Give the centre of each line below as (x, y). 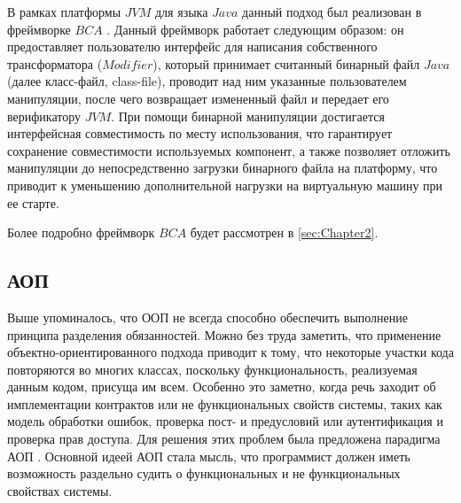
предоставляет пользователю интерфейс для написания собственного (192, 46)
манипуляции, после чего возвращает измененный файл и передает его (198, 98)
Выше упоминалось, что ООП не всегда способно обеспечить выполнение (207, 317)
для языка (181, 12)
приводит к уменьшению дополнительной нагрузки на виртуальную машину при (225, 185)
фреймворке (39, 29)
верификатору (44, 116)
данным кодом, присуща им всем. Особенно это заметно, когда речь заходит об (222, 387)
